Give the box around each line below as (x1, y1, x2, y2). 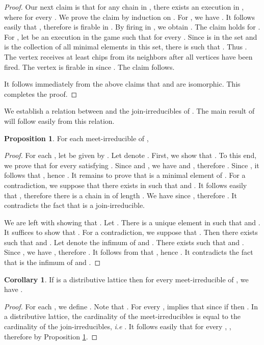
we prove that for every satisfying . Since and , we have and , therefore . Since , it (4, 160, 259, 170)
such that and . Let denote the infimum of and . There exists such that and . (4, 236, 244, 247)
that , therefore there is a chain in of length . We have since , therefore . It (4, 190, 237, 200)
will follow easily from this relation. (4, 115, 115, 126)
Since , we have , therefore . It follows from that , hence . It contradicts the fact (4, 247, 253, 257)
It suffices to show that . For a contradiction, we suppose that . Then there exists (4, 227, 258, 237)
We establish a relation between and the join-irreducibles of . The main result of (4, 105, 255, 116)
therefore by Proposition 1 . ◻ (4, 331, 98, 341)
